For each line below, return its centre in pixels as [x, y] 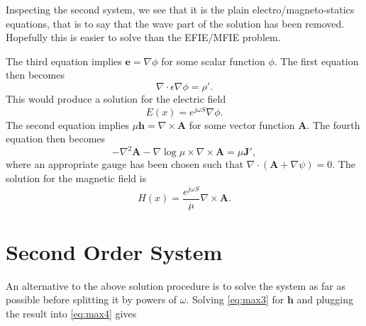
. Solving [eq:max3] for [235, 299]
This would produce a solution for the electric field [116, 98]
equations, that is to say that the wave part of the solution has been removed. [175, 23]
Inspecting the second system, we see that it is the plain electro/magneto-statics [180, 9]
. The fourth [333, 124]
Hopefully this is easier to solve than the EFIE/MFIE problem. [143, 37]
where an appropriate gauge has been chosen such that [125, 164]
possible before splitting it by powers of [91, 299]
